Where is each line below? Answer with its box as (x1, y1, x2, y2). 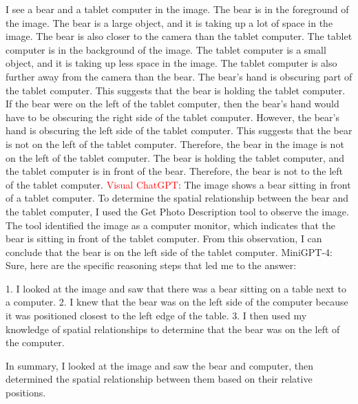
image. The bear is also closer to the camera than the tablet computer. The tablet (6, 29, 352, 43)
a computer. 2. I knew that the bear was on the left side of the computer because (6, 295, 348, 309)
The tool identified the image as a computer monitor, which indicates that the (6, 217, 335, 232)
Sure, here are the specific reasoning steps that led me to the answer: (6, 258, 297, 273)
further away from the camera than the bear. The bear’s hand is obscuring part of (6, 69, 352, 83)
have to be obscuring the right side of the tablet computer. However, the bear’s (6, 109, 339, 124)
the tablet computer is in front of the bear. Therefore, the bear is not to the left (6, 164, 343, 178)
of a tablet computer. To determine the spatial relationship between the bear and (6, 191, 349, 205)
